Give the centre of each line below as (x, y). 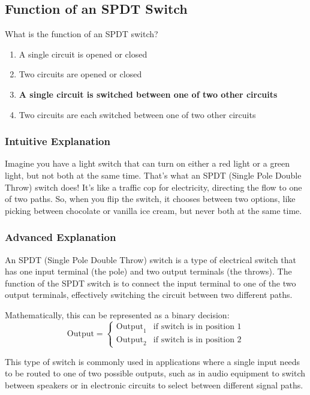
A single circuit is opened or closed (83, 54)
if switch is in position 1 (197, 326)
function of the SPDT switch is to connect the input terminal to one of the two (151, 283)
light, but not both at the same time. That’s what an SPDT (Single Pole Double (153, 175)
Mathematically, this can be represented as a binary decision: (117, 314)
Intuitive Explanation (58, 141)
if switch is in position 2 (197, 340)
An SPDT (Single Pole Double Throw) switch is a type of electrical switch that (151, 259)
